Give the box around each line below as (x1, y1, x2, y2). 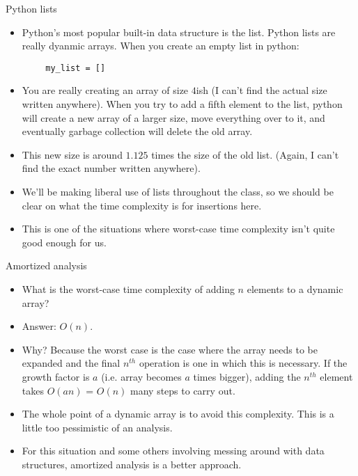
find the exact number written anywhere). (22, 161, 201, 175)
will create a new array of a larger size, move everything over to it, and (22, 110, 325, 125)
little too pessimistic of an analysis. (22, 420, 173, 434)
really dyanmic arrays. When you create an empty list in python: (22, 38, 299, 53)
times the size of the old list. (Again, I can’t (151, 147, 339, 161)
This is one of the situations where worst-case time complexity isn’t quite (22, 221, 335, 236)
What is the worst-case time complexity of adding (22, 281, 235, 296)
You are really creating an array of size (22, 83, 189, 97)
